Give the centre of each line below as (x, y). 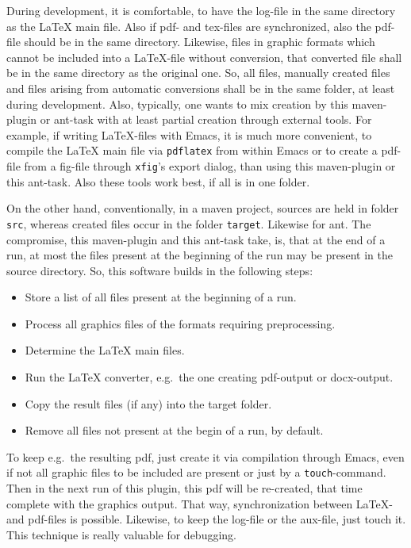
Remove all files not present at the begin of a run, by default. (174, 430)
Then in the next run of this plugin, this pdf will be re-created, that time (184, 488)
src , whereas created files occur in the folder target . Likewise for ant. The (189, 223)
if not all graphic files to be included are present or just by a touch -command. (196, 472)
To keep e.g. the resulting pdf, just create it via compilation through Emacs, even (205, 456)
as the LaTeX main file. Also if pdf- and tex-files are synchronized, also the (189, 26)
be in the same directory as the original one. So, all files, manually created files (198, 73)
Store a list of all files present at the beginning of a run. (161, 297)
